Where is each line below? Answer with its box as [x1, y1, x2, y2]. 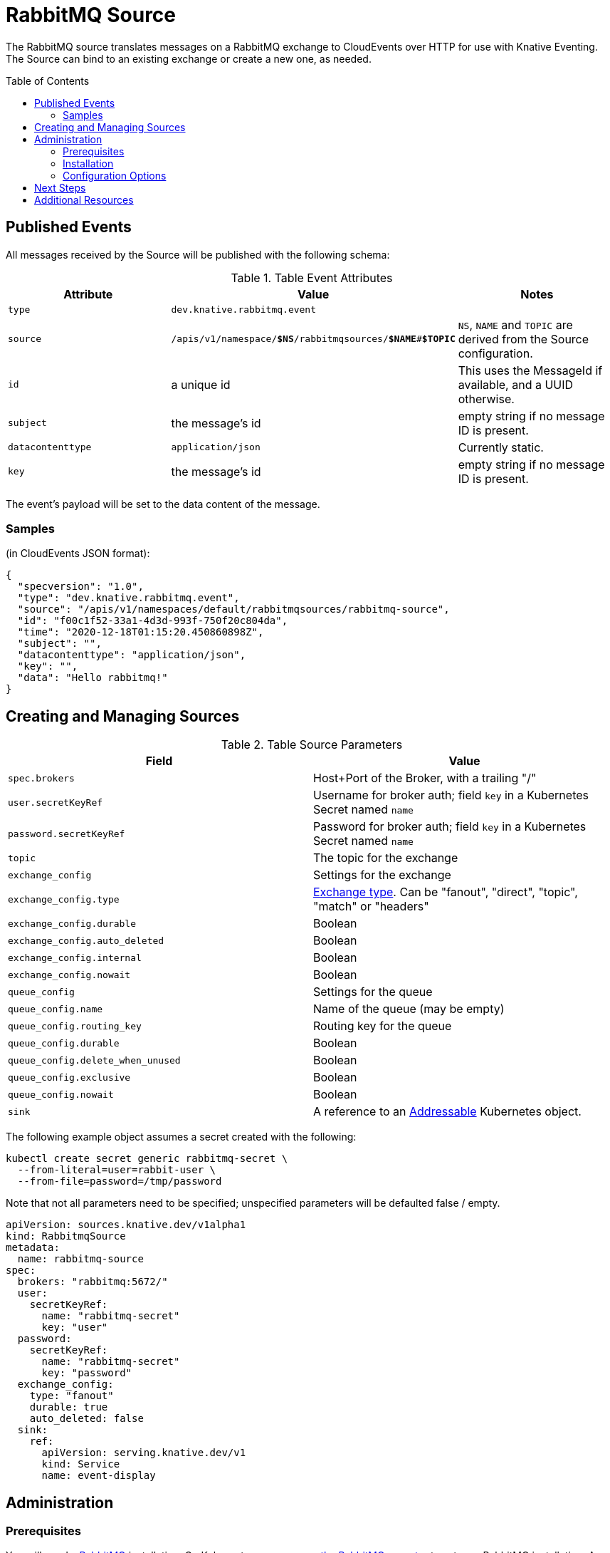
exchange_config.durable [8, 918, 137, 929]
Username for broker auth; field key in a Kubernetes [313, 788, 589, 803]
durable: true [29, 1401, 108, 1413]
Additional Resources [34, 193, 134, 206]
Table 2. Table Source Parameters [221, 737, 403, 752]
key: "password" [41, 1367, 132, 1379]
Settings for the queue [313, 985, 433, 999]
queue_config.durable [8, 1037, 120, 1049]
